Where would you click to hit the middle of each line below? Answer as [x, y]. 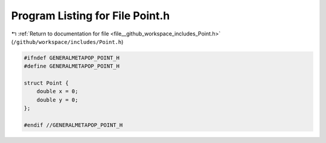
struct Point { [46, 83]
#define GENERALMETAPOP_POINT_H [72, 66]
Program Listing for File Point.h [91, 16]
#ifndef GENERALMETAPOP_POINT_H [72, 58]
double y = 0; [57, 100]
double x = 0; [57, 91]
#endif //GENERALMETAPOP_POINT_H [73, 125]
